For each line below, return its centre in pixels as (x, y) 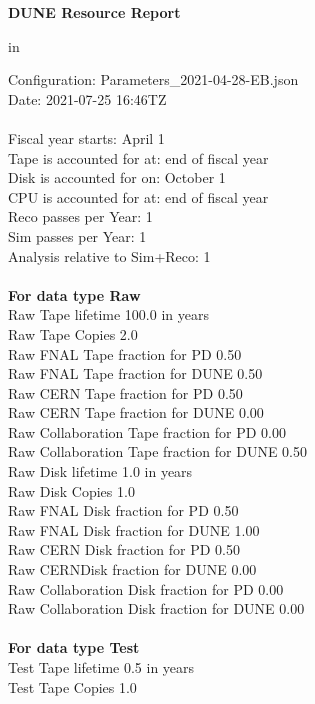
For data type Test (74, 647)
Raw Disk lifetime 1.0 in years (100, 471)
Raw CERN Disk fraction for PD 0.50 (124, 549)
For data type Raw (74, 294)
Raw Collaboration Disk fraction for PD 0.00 (146, 588)
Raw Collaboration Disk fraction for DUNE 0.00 (156, 608)
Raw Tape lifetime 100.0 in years (108, 314)
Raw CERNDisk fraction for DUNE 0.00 (132, 569)
